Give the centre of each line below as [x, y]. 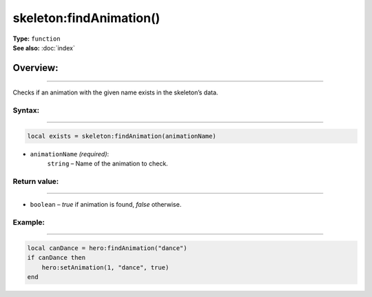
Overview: [35, 68]
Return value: [36, 181]
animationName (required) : [70, 154]
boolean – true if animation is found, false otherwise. [106, 205]
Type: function [37, 39]
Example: [29, 222]
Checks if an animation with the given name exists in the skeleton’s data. [115, 92]
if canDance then [56, 258]
